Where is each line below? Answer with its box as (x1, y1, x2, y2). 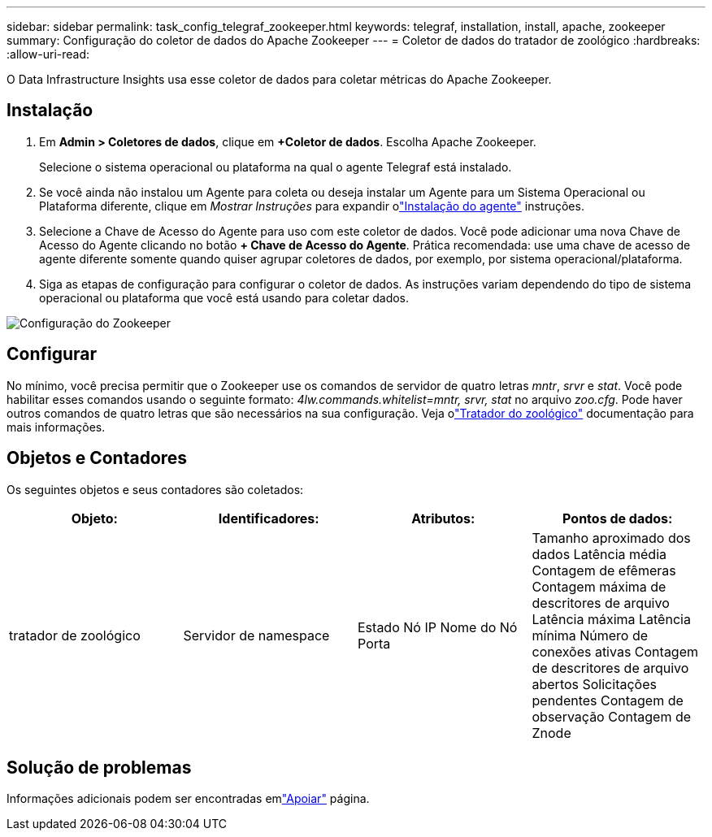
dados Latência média (532, 545, 667, 562)
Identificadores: (218, 510, 319, 527)
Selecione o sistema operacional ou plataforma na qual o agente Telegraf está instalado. (39, 159, 512, 174)
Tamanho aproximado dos (532, 529, 691, 546)
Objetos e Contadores (7, 448, 188, 469)
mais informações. (7, 419, 106, 434)
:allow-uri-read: (7, 47, 90, 61)
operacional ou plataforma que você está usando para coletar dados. (39, 290, 410, 305)
